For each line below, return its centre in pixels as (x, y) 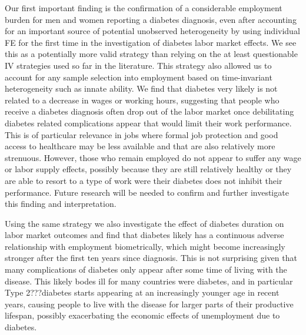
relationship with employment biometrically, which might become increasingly (145, 246)
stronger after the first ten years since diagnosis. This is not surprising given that (151, 258)
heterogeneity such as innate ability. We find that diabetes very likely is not (141, 88)
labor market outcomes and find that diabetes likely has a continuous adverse (144, 235)
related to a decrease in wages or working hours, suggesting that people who (142, 100)
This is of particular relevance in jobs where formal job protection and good (142, 134)
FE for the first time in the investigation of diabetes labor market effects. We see (151, 42)
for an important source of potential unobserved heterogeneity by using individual (152, 31)
